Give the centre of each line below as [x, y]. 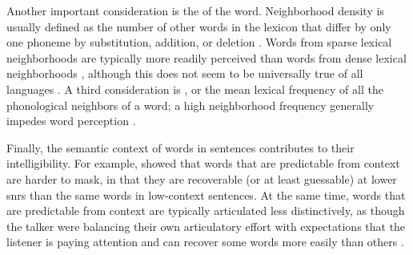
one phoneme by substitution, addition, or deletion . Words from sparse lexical [199, 42]
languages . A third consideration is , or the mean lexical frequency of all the [195, 89]
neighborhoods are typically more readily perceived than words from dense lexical [206, 57]
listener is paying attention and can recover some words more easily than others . [205, 242]
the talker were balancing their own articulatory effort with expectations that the [206, 226]
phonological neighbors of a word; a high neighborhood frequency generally [190, 105]
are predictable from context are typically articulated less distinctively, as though [206, 210]
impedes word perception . [71, 121]
